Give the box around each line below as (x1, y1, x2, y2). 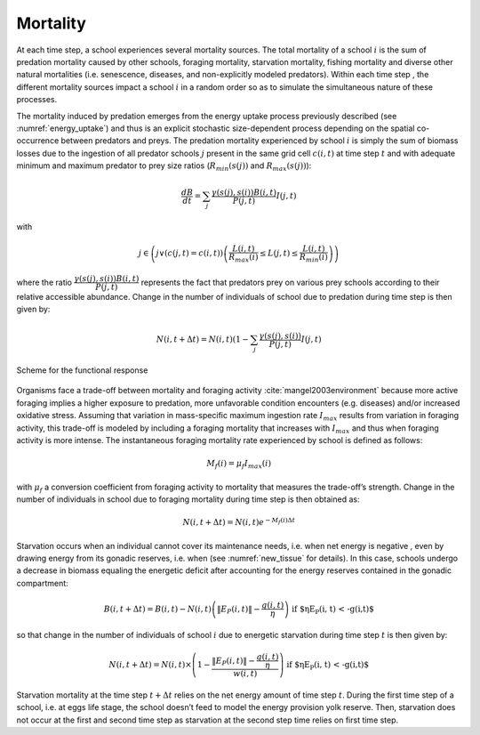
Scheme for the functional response (16, 365, 148, 376)
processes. (16, 94, 58, 105)
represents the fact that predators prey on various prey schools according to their (140, 277, 440, 287)
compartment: (16, 577, 68, 588)
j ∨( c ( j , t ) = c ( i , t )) (156, 248, 224, 258)
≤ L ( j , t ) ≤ (259, 248, 299, 258)
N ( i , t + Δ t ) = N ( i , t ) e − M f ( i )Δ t (182, 516, 296, 528)
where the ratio (16, 277, 73, 287)
